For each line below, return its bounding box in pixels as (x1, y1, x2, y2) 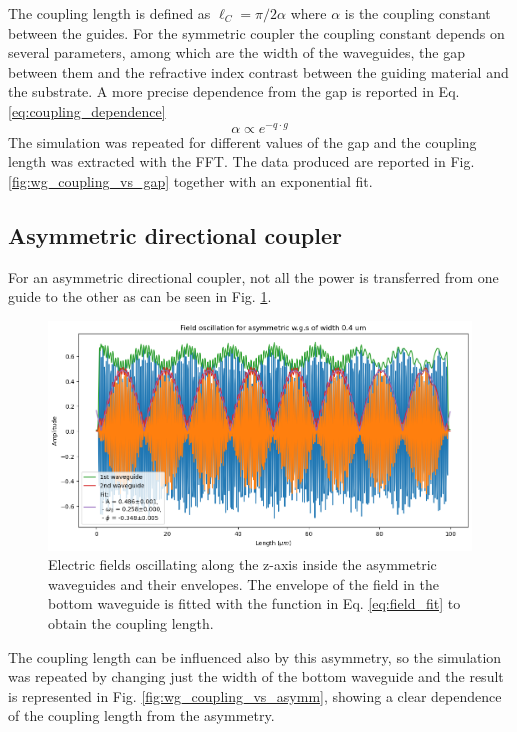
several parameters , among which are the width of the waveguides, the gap (8, 42, 465, 63)
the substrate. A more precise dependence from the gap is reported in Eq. (8, 81, 460, 102)
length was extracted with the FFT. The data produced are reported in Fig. (8, 151, 475, 172)
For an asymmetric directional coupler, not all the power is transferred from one (8, 266, 499, 287)
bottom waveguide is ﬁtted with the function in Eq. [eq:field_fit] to (48, 593, 461, 614)
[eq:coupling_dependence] (8, 100, 166, 121)
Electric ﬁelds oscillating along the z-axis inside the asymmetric (48, 554, 437, 575)
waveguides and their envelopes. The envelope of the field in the (48, 573, 440, 594)
